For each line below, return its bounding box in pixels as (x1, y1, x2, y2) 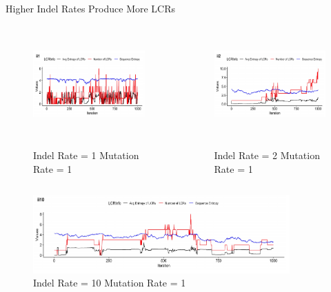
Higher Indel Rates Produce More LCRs (6, 1, 176, 15)
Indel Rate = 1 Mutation (33, 148, 139, 163)
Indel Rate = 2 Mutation (214, 148, 320, 163)
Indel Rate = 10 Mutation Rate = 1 (33, 275, 186, 290)
